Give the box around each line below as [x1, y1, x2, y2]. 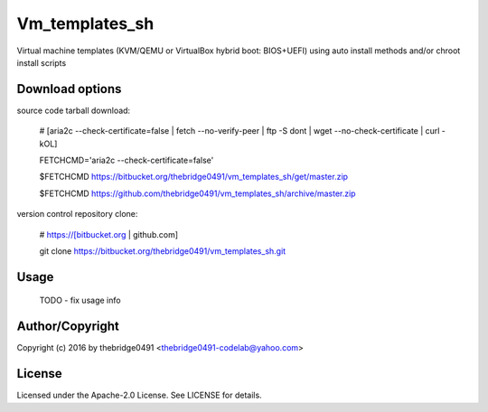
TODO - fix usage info [39, 295, 121, 306]
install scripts [16, 57, 67, 68]
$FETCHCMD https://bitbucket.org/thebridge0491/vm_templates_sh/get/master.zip [39, 172, 348, 183]
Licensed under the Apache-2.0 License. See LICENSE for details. [16, 389, 262, 401]
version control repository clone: [16, 209, 138, 220]
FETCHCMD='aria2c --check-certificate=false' [39, 154, 214, 166]
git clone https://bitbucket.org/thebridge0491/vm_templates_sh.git [39, 245, 286, 257]
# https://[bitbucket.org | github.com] [39, 229, 179, 239]
